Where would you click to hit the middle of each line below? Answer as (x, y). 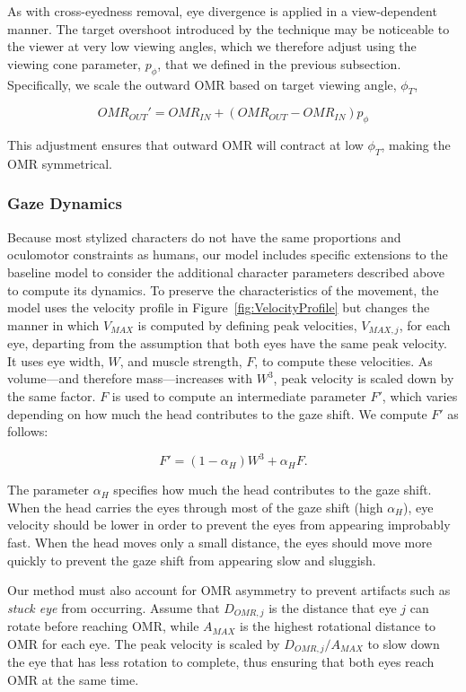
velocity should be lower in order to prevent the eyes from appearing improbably (229, 525)
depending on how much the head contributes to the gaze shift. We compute (217, 413)
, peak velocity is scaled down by (364, 378)
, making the (416, 145)
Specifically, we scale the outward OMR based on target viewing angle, (202, 84)
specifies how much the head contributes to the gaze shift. (273, 490)
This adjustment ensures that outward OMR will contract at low (185, 145)
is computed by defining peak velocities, (247, 324)
